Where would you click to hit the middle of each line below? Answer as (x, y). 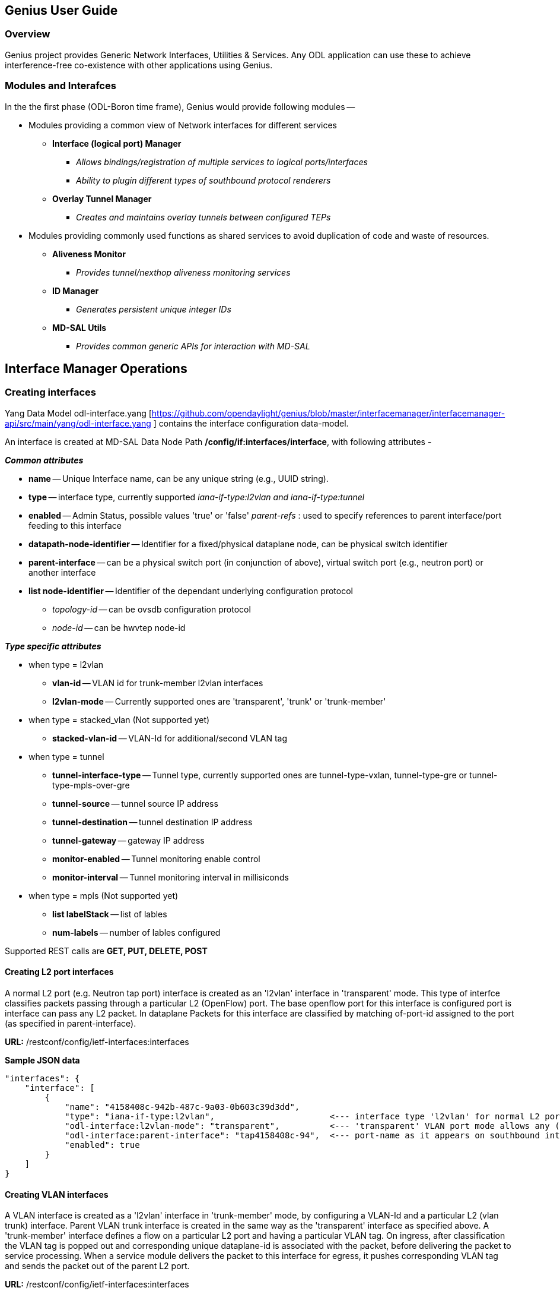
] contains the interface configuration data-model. (251, 423)
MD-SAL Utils (79, 327)
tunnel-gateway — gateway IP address (128, 840)
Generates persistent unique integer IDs (154, 309)
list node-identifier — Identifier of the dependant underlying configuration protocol (191, 591)
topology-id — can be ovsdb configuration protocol (152, 609)
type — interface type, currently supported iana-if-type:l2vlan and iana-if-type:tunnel (197, 497)
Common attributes (44, 460)
